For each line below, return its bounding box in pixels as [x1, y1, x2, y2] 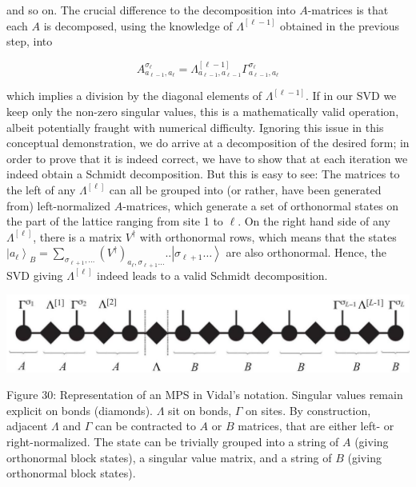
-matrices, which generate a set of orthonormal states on [122, 197, 399, 214]
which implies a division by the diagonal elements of [6, 87, 262, 104]
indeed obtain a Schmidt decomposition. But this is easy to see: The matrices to [6, 166, 400, 182]
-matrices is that [307, 2, 389, 18]
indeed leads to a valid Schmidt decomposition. [97, 266, 328, 283]
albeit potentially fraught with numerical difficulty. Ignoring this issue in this [6, 118, 384, 135]
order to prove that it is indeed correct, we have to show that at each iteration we [6, 150, 408, 166]
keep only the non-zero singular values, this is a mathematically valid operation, [6, 103, 399, 120]
